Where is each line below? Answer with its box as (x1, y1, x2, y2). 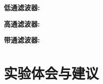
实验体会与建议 (4, 63, 99, 83)
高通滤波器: (4, 18, 40, 28)
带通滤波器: (4, 35, 40, 45)
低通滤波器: (4, 2, 40, 12)
